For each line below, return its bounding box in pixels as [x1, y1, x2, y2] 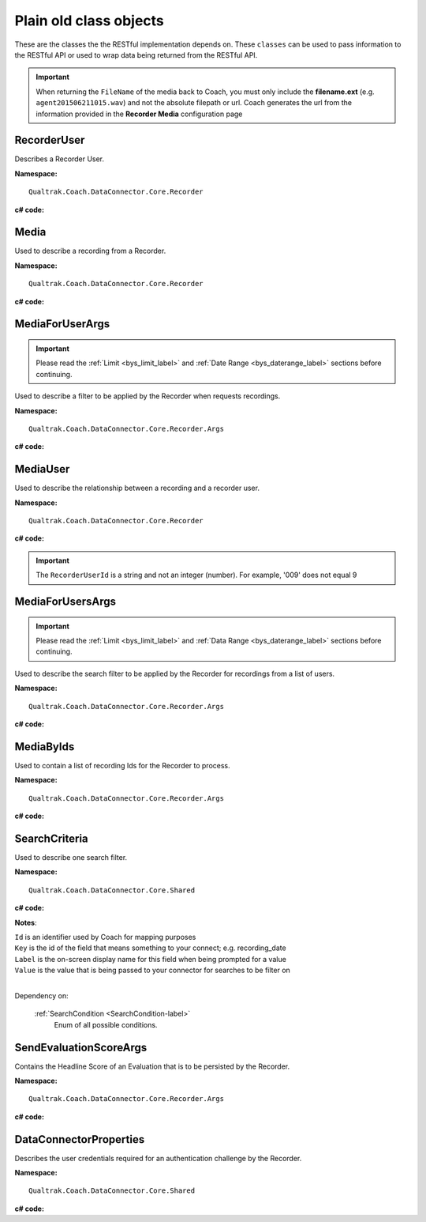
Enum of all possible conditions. [54, 1020, 158, 1029]
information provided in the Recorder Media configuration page [35, 109, 243, 119]
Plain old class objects [14, 12, 165, 29]
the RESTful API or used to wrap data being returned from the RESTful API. [14, 50, 258, 59]
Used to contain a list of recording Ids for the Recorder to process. [14, 760, 230, 770]
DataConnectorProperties [14, 1133, 145, 1146]
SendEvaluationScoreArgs [14, 1040, 148, 1054]
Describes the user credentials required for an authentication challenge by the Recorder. [14, 1153, 302, 1163]
